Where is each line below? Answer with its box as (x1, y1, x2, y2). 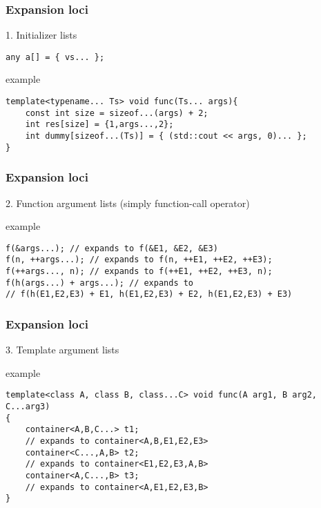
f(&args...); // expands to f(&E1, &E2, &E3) (6, 243, 218, 253)
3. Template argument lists (6, 342, 119, 357)
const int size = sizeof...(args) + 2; (25, 108, 208, 118)
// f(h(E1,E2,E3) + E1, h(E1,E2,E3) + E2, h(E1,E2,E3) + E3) (6, 289, 293, 300)
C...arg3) (6, 402, 50, 412)
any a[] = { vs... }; (6, 52, 105, 62)
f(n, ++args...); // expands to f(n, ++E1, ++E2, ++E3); (6, 255, 273, 265)
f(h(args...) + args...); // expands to (6, 277, 194, 288)
